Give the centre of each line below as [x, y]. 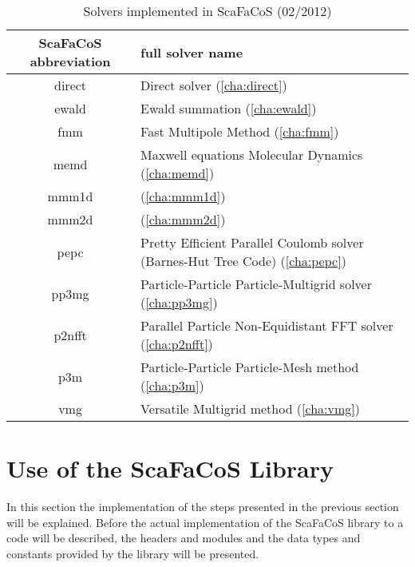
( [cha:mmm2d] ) [183, 219]
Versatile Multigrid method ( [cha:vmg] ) [251, 408]
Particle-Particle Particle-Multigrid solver [256, 284]
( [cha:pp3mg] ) [179, 302]
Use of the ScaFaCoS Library [170, 468]
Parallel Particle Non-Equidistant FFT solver [267, 325]
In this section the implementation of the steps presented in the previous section [203, 507]
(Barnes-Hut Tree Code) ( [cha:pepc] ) [243, 261]
